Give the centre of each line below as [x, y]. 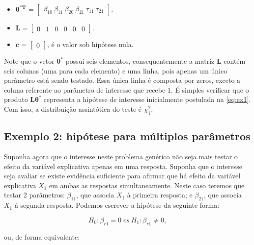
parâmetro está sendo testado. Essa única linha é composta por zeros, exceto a [122, 80]
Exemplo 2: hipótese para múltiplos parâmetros [127, 136]
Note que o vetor [29, 61]
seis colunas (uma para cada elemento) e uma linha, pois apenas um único [116, 70]
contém [235, 61]
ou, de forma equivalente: [42, 236]
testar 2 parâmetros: [34, 195]
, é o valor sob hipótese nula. [90, 44]
